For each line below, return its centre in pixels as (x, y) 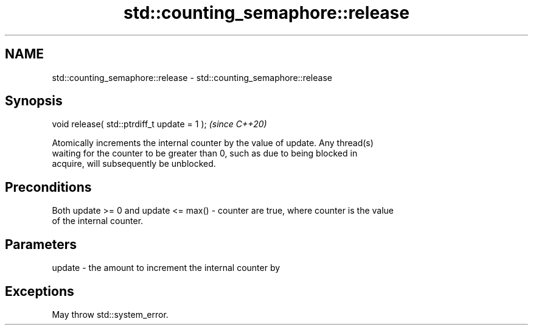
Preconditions (48, 187)
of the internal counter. (98, 221)
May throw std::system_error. (110, 314)
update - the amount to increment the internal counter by (166, 268)
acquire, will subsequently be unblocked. (134, 164)
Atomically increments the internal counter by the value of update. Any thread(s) (213, 143)
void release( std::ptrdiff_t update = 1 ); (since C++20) (159, 124)
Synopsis (34, 101)
